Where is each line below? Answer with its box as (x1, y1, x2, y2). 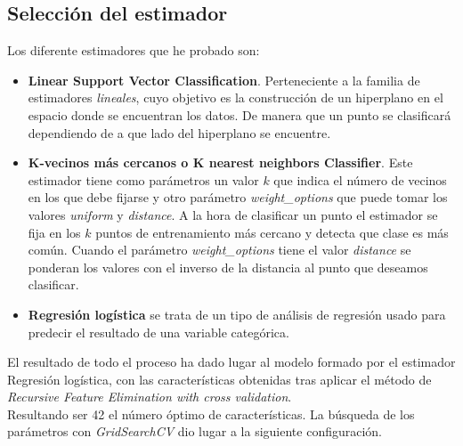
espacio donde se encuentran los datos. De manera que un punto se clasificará (28, 105, 451, 124)
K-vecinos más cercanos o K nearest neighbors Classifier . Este (28, 153, 413, 172)
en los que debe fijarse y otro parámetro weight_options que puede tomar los (28, 188, 448, 207)
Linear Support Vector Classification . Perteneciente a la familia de (28, 70, 420, 89)
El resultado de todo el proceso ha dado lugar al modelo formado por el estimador (7, 353, 456, 371)
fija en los (28, 223, 81, 241)
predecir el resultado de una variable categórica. (28, 322, 289, 341)
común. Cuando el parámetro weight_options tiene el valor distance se (28, 240, 411, 259)
